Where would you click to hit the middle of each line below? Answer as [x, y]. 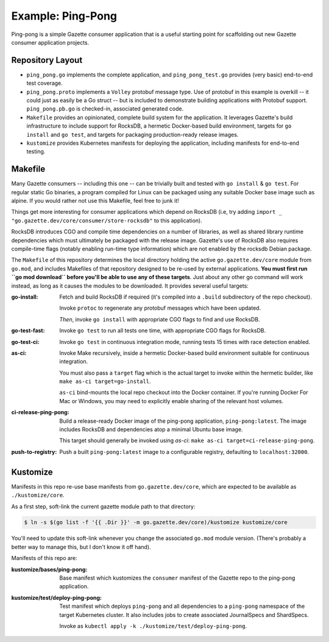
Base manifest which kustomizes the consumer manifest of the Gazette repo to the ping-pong [177, 578]
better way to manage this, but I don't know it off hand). [81, 547]
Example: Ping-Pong [64, 16]
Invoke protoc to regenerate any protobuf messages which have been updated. [160, 308]
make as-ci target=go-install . [105, 381]
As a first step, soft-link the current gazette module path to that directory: [103, 506]
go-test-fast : [28, 330]
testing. [36, 151]
